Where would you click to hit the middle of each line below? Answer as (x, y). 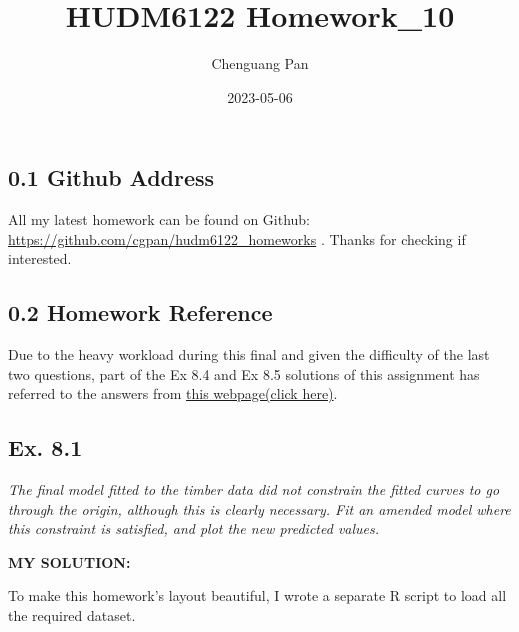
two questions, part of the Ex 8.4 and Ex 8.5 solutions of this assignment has (244, 373)
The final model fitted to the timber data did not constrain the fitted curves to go (254, 489)
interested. (40, 258)
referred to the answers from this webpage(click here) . (173, 393)
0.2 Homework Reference (140, 312)
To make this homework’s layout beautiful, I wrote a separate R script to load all (257, 595)
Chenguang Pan (260, 63)
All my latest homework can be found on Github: (159, 219)
